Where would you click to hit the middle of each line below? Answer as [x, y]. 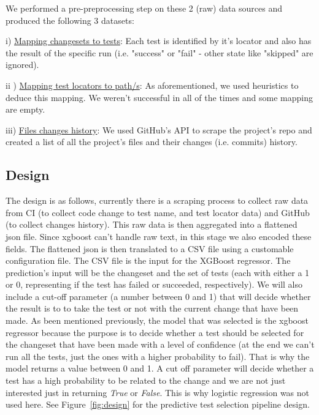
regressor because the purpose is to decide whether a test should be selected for [155, 332]
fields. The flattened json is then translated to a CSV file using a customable [150, 248]
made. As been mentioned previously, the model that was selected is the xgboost [157, 320]
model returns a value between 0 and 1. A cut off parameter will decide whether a [160, 368]
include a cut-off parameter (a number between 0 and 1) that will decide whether [158, 296]
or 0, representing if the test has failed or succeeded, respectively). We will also [154, 284]
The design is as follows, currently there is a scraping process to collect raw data [157, 200]
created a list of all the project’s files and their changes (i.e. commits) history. [152, 142]
